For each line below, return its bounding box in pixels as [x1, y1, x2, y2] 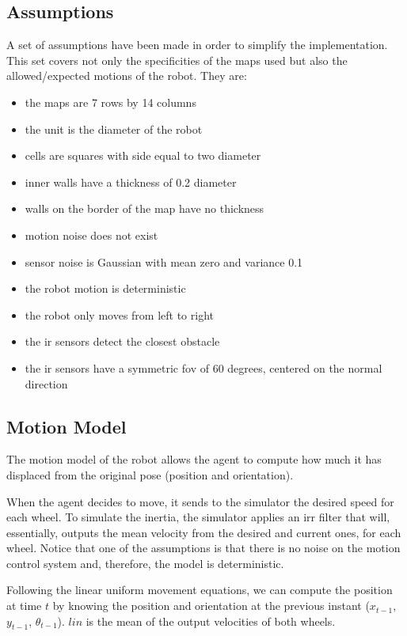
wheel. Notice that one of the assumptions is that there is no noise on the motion [6, 539, 401, 556]
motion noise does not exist [25, 226, 158, 243]
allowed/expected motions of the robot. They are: [6, 67, 247, 84]
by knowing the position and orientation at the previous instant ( [52, 597, 370, 614]
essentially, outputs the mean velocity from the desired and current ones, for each [6, 524, 401, 540]
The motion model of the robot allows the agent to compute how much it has [6, 451, 382, 468]
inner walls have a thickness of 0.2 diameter [25, 173, 237, 190]
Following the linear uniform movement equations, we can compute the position [6, 581, 393, 598]
